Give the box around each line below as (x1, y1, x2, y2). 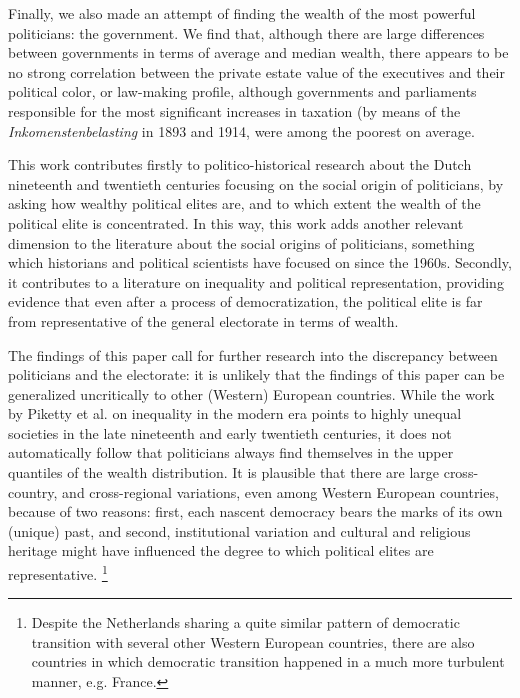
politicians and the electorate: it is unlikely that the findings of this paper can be (8, 364, 505, 385)
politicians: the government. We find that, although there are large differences (8, 22, 485, 43)
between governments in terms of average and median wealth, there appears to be (8, 42, 509, 63)
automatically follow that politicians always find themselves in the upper (8, 442, 454, 463)
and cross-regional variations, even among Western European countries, (62, 481, 499, 502)
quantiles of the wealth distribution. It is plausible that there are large (8, 462, 439, 483)
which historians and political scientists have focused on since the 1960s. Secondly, (8, 252, 512, 273)
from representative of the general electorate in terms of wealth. (8, 310, 399, 331)
